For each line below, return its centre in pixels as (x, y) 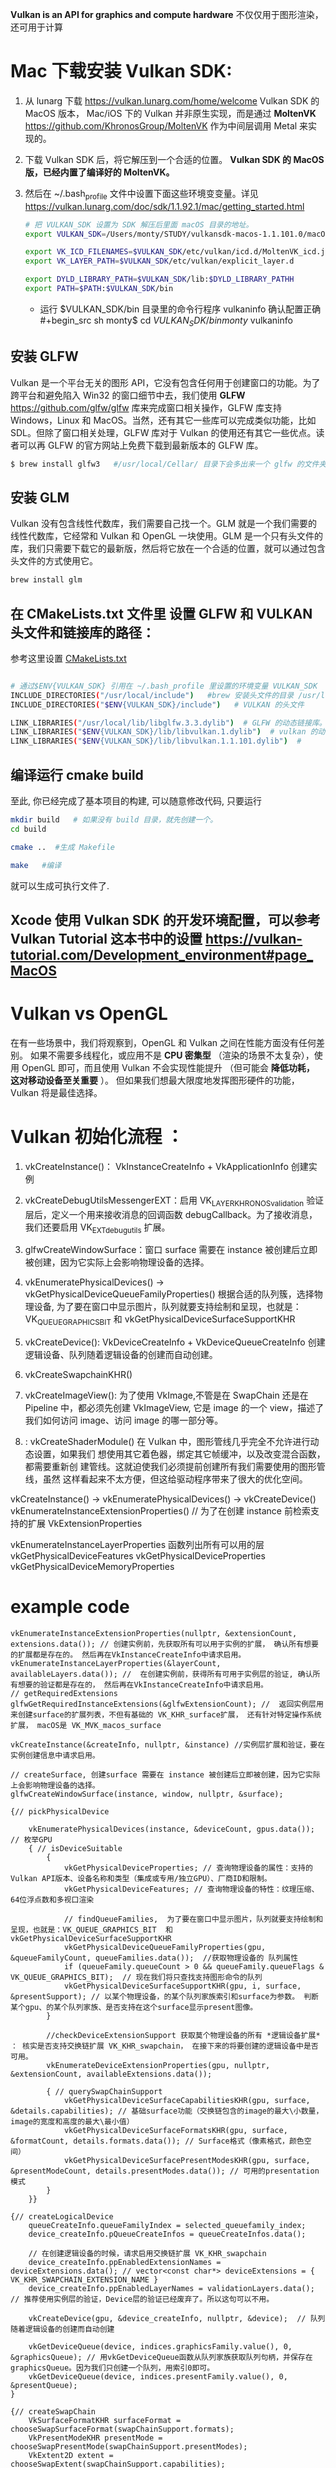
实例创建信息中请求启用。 (55, 1756)
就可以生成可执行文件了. (60, 885)
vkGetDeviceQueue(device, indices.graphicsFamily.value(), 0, (160, 2347)
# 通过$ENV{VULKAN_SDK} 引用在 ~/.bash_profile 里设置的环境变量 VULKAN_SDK (164, 686)
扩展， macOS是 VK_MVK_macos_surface (86, 1726)
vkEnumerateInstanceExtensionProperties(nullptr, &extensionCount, (154, 1634)
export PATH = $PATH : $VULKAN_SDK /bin (99, 289)
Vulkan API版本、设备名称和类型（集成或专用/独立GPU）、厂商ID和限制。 (141, 1879)
